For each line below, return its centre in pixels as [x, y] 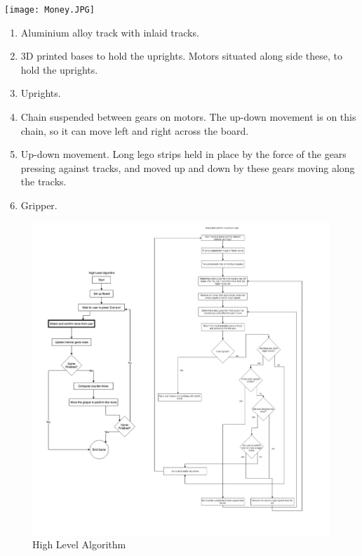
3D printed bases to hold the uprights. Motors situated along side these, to [181, 56]
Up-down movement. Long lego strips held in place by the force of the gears [183, 154]
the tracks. [43, 181]
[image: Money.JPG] [49, 10]
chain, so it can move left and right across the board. [135, 130]
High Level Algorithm [79, 544]
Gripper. [39, 205]
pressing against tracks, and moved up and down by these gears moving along [188, 167]
